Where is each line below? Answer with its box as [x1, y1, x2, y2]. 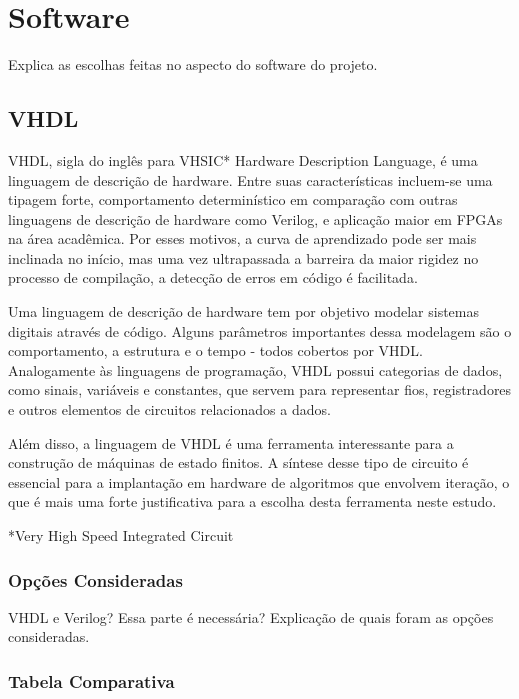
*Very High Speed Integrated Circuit [8, 525, 234, 546]
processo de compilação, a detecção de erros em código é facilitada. [8, 267, 418, 288]
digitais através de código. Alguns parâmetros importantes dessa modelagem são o [8, 320, 512, 341]
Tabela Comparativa [8, 668, 175, 693]
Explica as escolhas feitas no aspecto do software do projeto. [8, 54, 378, 75]
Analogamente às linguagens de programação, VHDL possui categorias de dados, [8, 359, 503, 380]
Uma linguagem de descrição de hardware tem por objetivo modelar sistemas [8, 301, 480, 322]
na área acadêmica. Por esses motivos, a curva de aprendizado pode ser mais [8, 228, 477, 249]
